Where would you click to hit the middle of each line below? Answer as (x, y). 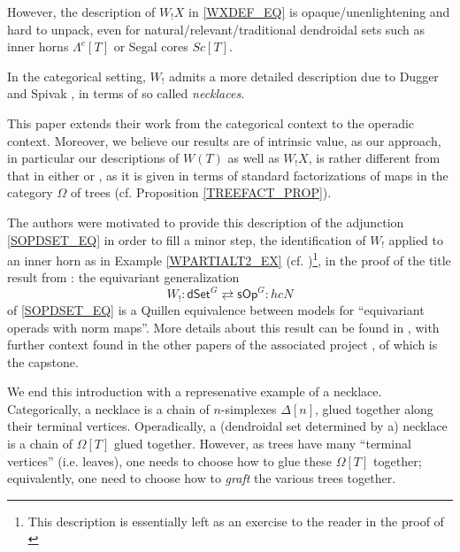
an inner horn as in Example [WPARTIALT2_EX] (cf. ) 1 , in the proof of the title (229, 259)
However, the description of (81, 11)
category (30, 192)
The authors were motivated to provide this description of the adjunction (206, 222)
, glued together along (374, 408)
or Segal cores (151, 46)
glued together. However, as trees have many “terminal (262, 444)
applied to (416, 239)
